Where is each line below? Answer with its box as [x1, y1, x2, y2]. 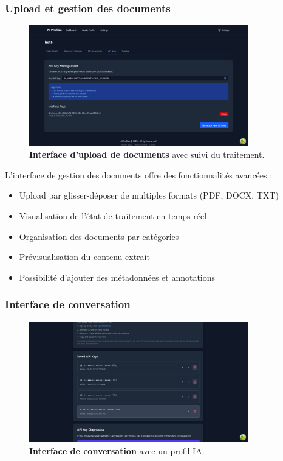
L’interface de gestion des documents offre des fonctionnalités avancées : [5, 168, 273, 181]
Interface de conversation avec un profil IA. [29, 444, 205, 457]
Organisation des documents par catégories [19, 230, 179, 242]
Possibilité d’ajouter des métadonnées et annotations [19, 270, 216, 283]
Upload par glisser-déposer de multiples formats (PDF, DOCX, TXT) [19, 189, 279, 202]
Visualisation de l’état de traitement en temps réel [19, 209, 207, 222]
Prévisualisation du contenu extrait [19, 250, 150, 263]
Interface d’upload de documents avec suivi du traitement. [29, 148, 265, 161]
